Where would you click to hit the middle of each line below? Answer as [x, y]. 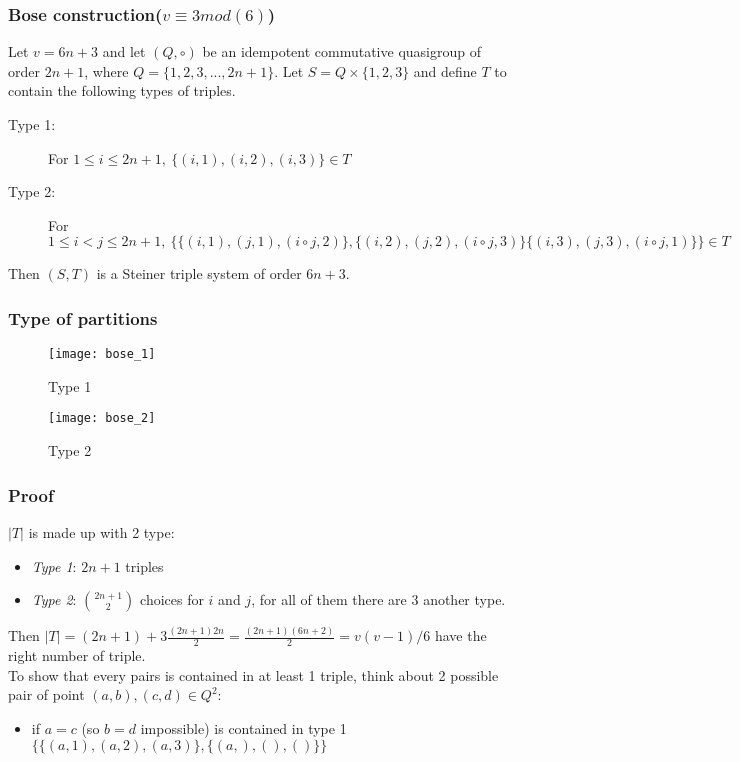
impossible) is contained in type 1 [243, 728]
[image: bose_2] [102, 418]
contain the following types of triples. [122, 90]
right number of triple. [77, 655]
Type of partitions [83, 317]
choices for [172, 599]
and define [445, 70]
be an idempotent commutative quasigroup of [341, 51]
